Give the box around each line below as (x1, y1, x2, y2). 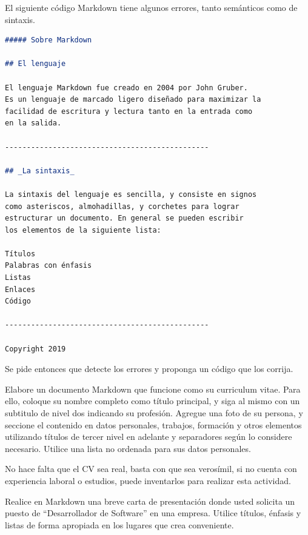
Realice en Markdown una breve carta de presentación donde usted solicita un (5, 494, 295, 507)
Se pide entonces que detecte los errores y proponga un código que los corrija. (5, 362, 293, 375)
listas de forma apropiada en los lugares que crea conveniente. (5, 518, 234, 531)
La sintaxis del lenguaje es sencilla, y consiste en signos (5, 190, 257, 199)
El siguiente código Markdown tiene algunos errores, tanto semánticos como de (5, 1, 298, 13)
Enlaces (5, 285, 36, 294)
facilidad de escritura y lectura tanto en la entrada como (5, 107, 253, 116)
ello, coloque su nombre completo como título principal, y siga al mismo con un (5, 394, 300, 407)
